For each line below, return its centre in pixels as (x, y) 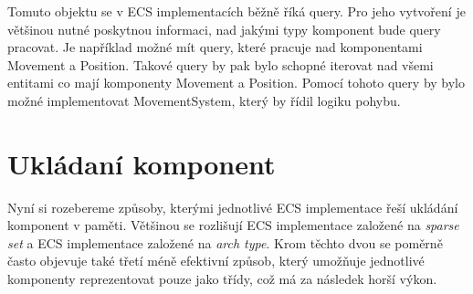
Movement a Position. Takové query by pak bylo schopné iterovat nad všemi (221, 64)
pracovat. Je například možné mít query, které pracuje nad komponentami (215, 47)
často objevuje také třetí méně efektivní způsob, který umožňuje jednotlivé (216, 261)
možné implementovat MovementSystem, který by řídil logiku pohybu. (204, 100)
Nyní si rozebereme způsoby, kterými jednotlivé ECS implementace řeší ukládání (233, 207)
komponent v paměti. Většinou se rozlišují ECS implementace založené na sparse (233, 225)
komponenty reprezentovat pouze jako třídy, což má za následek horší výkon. (222, 279)
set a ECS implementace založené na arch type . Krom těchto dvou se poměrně (225, 242)
